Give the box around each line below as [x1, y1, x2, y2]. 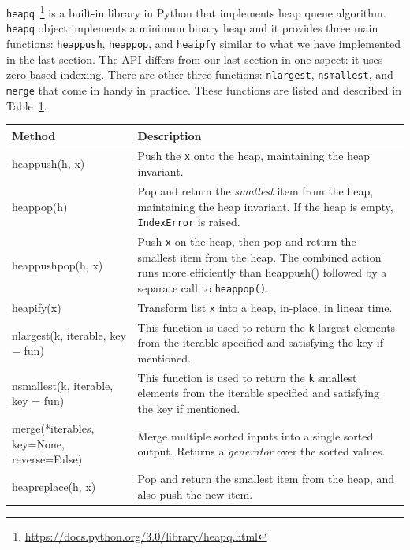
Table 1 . [6, 97, 47, 113]
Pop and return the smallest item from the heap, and [137, 470, 395, 486]
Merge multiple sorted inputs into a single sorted [137, 427, 374, 444]
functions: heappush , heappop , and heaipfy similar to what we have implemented [6, 35, 401, 51]
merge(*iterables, [12, 419, 95, 436]
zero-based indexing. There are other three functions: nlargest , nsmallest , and [6, 66, 393, 83]
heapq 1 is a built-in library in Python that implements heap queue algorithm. [6, 2, 386, 20]
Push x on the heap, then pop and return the [137, 233, 356, 250]
